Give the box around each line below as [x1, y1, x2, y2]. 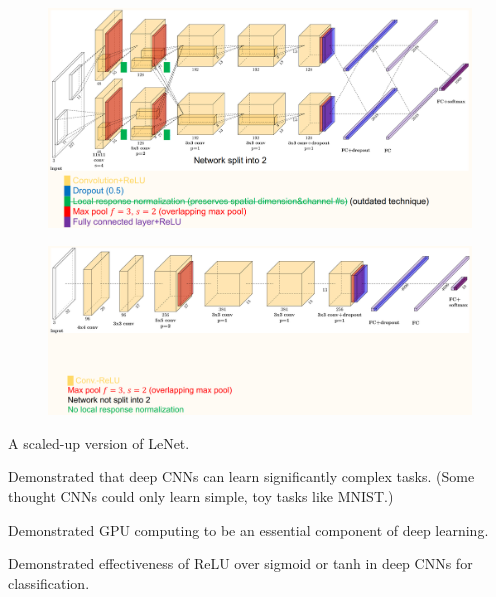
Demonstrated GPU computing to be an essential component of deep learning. [8, 519, 489, 540]
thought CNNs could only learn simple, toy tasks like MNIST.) [8, 485, 394, 506]
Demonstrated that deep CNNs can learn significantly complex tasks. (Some [8, 466, 475, 487]
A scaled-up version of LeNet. [8, 432, 190, 453]
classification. [8, 572, 90, 593]
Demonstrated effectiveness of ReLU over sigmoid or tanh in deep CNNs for [8, 553, 473, 574]
